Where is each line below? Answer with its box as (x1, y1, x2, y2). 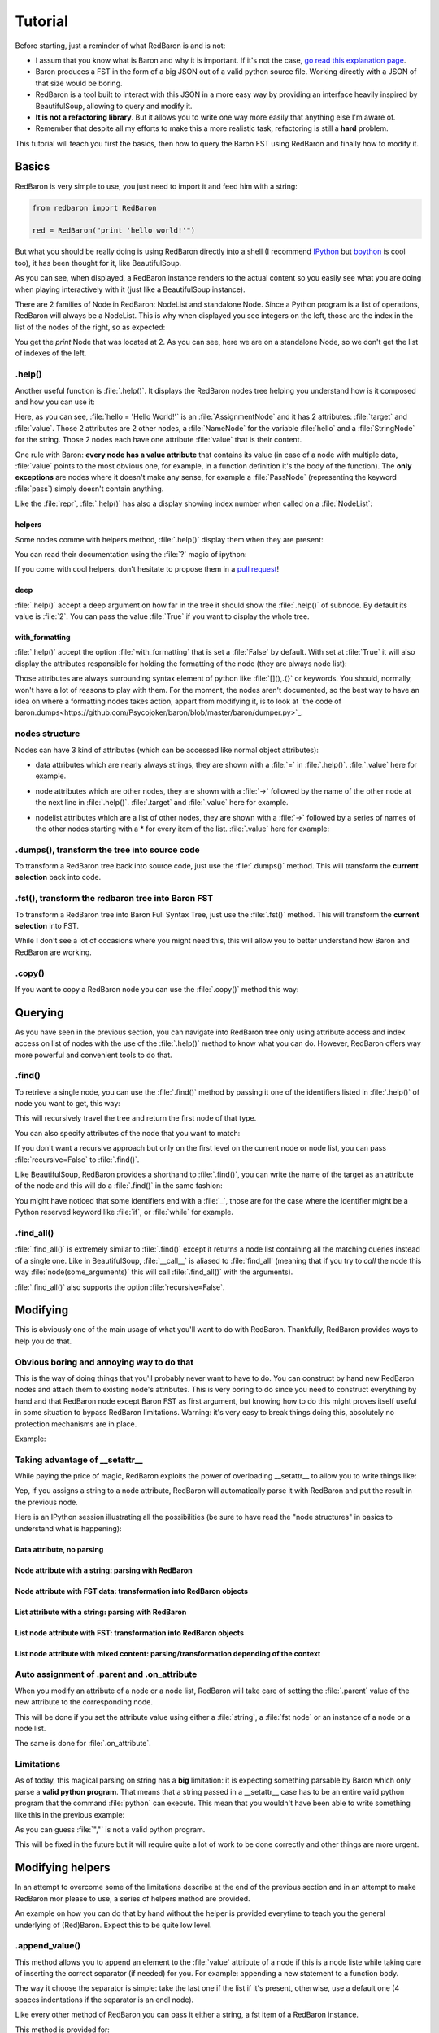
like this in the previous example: (15, 1809, 125, 1819)
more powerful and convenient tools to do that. (15, 1050, 172, 1060)
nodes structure (15, 728, 80, 739)
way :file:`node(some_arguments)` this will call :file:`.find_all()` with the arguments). (15, 1267, 293, 1277)
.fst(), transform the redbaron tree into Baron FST (15, 893, 214, 904)
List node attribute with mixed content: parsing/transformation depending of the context (15, 1648, 321, 1658)
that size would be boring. (35, 78, 123, 88)
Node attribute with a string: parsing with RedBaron (15, 1565, 193, 1575)
